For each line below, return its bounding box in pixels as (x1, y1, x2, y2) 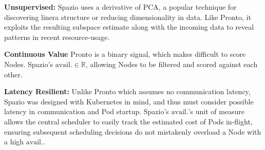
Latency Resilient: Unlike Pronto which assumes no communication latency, (4, 86, 251, 97)
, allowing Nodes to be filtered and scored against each (85, 58, 258, 69)
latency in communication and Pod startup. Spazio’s (4, 106, 169, 117)
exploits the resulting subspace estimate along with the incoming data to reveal (4, 22, 254, 32)
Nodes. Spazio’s (4, 58, 53, 69)
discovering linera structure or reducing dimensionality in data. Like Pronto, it (4, 11, 251, 22)
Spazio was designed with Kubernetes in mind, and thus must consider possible (4, 96, 254, 106)
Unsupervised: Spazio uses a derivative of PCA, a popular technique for (4, 2, 237, 12)
